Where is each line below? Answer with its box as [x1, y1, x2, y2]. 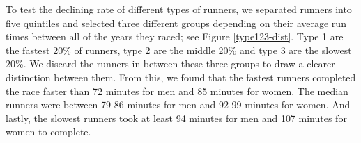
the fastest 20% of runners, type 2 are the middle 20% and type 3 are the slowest [6, 42, 352, 57]
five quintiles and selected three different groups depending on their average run [6, 15, 346, 30]
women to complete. [6, 124, 91, 139]
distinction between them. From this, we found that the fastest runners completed [6, 69, 356, 84]
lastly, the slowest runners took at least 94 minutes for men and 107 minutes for [6, 110, 347, 125]
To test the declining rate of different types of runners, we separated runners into [6, 2, 352, 16]
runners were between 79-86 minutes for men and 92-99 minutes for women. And [6, 97, 351, 112]
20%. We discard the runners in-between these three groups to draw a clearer [6, 56, 335, 71]
